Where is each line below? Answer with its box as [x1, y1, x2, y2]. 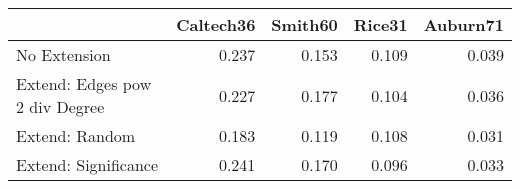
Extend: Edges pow [16, 72, 152, 95]
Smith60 [271, 13, 338, 36]
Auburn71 [423, 13, 504, 36]
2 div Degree [16, 95, 105, 118]
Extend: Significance [16, 153, 159, 176]
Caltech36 [176, 13, 256, 36]
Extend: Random [16, 124, 136, 147]
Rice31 [353, 13, 408, 36]
